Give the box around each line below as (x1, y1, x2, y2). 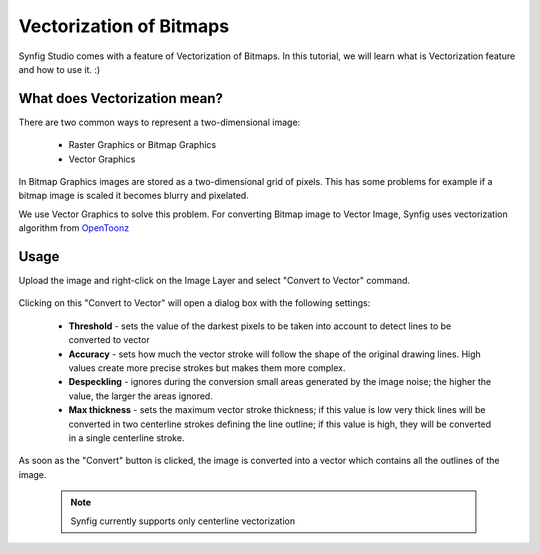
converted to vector (68, 334, 150, 346)
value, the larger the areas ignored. (68, 390, 214, 402)
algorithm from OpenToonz (18, 222, 130, 234)
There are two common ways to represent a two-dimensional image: (18, 116, 301, 128)
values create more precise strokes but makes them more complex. (68, 362, 346, 374)
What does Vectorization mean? (18, 90, 224, 107)
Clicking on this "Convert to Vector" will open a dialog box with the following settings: (18, 297, 371, 309)
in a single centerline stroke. (68, 432, 185, 444)
